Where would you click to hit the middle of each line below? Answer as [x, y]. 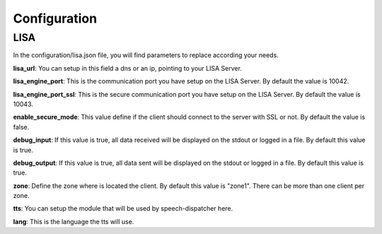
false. [21, 127]
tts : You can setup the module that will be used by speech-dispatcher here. [123, 209]
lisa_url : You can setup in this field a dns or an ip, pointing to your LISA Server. [127, 68]
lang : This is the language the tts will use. [74, 221]
